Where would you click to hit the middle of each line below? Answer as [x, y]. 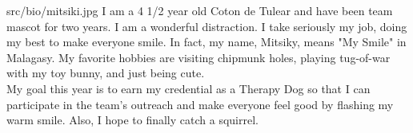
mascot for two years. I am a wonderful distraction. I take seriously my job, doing [207, 26]
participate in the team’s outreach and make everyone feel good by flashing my [200, 104]
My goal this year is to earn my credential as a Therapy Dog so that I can [188, 88]
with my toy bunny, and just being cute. [106, 73]
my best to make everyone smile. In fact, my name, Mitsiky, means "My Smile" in [206, 42]
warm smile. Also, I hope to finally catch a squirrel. [132, 120]
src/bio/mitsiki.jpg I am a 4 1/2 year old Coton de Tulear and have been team [200, 10]
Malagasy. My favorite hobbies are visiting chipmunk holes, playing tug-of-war [198, 57]
